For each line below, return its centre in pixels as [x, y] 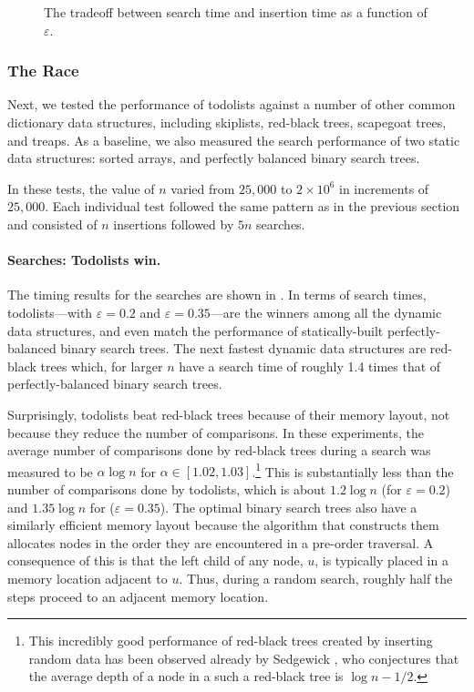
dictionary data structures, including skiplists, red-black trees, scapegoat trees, [227, 122]
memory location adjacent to [88, 578]
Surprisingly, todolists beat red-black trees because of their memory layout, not [229, 414]
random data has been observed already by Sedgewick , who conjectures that [244, 658]
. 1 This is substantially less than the [353, 470]
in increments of [384, 188]
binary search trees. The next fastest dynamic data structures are [243, 348]
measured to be [50, 471]
